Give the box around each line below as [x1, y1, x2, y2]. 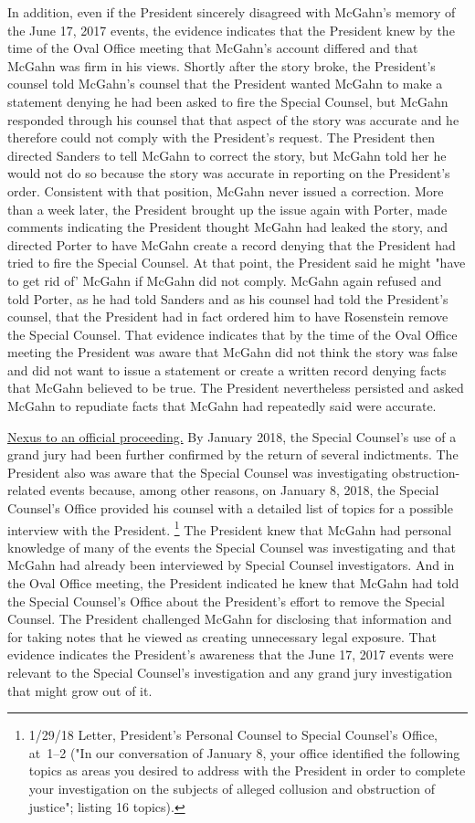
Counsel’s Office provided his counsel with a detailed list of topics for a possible [7, 499, 453, 518]
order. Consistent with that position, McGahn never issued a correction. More [7, 181, 444, 200]
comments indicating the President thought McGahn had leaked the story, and [7, 217, 449, 237]
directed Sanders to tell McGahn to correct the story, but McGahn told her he [7, 145, 447, 164]
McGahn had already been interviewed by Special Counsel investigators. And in [7, 555, 455, 575]
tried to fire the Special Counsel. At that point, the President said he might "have [7, 253, 466, 272]
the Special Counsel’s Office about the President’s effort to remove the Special [7, 591, 445, 610]
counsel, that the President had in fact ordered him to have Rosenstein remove [7, 307, 449, 326]
